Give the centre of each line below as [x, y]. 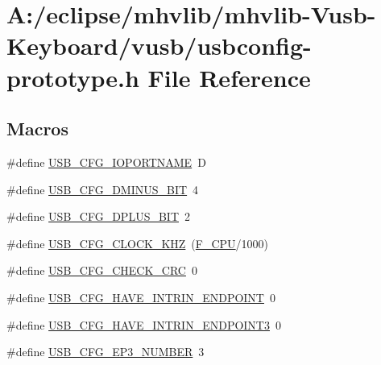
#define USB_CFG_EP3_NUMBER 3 [106, 352]
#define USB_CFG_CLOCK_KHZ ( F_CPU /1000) [138, 243]
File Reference [229, 77]
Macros [37, 129]
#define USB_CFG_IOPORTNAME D [106, 162]
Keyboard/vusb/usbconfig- [159, 46]
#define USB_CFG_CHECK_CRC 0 [102, 270]
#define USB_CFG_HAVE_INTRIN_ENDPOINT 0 [141, 297]
